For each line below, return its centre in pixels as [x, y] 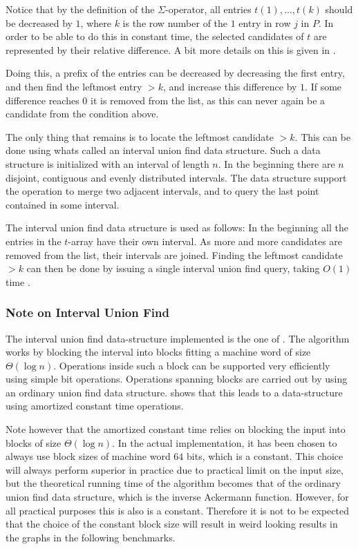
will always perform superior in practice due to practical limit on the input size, [175, 469]
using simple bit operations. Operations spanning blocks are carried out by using [177, 379]
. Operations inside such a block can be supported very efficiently [192, 365]
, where [96, 22]
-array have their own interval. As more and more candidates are [205, 241]
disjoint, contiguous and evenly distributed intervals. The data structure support [176, 177]
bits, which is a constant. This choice [265, 456]
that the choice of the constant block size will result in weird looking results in [172, 524]
